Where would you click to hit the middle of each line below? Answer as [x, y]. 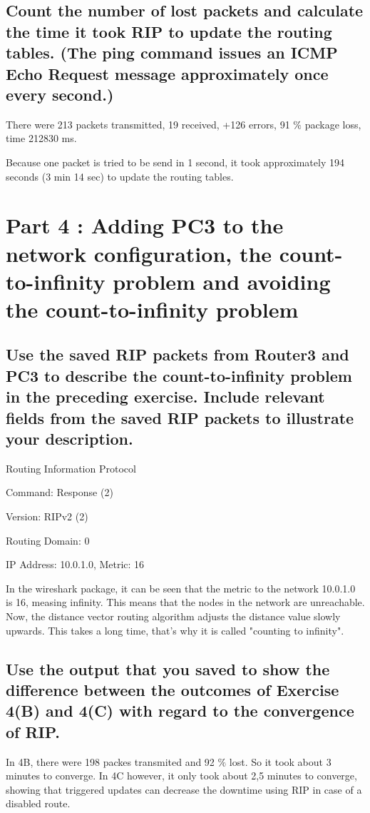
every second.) [60, 94]
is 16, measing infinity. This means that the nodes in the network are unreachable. [185, 602]
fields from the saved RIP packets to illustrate [180, 417]
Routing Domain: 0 [48, 540]
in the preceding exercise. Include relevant [165, 397]
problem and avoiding [222, 281]
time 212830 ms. [41, 138]
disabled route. [38, 803]
